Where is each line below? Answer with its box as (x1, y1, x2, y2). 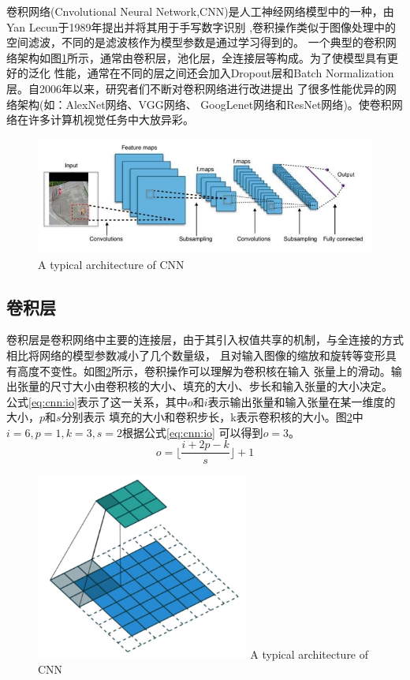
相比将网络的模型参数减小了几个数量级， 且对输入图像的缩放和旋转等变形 (6, 346, 386, 363)
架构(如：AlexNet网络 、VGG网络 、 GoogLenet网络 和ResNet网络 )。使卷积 (17, 95, 392, 112)
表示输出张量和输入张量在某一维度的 (207, 393, 396, 409)
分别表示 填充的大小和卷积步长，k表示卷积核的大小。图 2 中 (61, 409, 363, 425)
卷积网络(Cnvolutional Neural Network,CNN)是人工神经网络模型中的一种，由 (6, 3, 394, 19)
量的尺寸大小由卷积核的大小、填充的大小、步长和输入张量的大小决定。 (28, 378, 393, 394)
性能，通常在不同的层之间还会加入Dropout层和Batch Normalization (54, 65, 394, 81)
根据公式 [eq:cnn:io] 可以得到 (122, 424, 263, 440)
